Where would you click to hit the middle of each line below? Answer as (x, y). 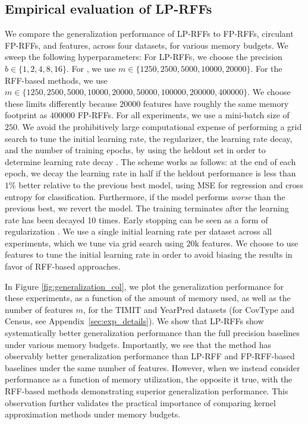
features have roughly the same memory (216, 103)
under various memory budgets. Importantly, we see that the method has (138, 344)
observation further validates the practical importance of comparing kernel (140, 402)
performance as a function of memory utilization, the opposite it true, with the (149, 379)
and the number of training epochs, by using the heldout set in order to (135, 150)
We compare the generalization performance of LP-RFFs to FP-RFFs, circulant (149, 34)
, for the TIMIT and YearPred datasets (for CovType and (189, 309)
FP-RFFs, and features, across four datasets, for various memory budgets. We (147, 45)
